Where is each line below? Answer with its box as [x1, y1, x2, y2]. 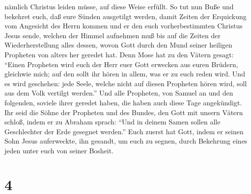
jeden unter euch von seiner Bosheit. [4, 145, 114, 155]
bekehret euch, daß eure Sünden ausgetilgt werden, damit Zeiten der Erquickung [4, 11, 247, 21]
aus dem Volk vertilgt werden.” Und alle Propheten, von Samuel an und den [4, 88, 233, 98]
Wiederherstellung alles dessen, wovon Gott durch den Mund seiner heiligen [4, 40, 232, 50]
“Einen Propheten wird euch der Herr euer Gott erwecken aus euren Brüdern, [4, 59, 238, 69]
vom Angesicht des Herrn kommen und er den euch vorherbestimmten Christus [4, 21, 243, 31]
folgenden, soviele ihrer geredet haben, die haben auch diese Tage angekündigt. [4, 97, 242, 107]
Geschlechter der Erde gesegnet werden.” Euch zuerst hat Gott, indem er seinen [4, 126, 244, 136]
